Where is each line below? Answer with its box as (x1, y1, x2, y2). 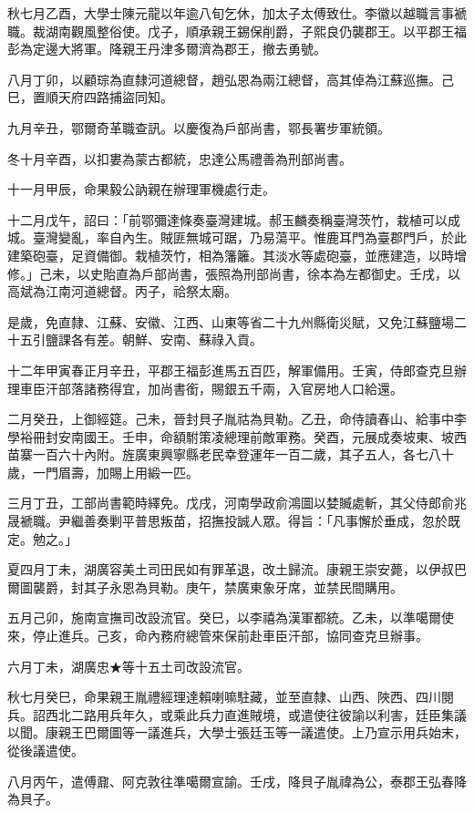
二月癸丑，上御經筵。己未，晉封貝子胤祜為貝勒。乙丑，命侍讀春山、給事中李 (7, 409, 467, 428)
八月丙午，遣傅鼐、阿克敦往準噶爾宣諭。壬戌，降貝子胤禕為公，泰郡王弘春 (7, 771, 454, 790)
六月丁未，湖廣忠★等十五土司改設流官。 (7, 656, 250, 675)
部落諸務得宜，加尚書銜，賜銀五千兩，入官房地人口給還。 (57, 378, 403, 397)
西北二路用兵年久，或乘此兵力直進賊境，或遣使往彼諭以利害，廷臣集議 (45, 705, 467, 724)
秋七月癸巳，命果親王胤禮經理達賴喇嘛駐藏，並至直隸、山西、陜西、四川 (7, 687, 441, 706)
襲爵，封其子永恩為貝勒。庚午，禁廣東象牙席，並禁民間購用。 (32, 577, 403, 596)
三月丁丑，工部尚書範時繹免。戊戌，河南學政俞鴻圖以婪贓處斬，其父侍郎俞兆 (7, 493, 467, 512)
